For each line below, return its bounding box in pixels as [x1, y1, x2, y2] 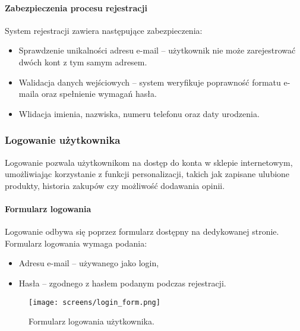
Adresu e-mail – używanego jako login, [18, 257, 159, 269]
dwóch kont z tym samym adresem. [18, 55, 147, 68]
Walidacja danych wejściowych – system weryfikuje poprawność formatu [18, 75, 281, 88]
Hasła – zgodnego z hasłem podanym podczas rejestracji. [18, 276, 226, 289]
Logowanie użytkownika [5, 133, 121, 147]
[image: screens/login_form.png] [29, 298, 160, 307]
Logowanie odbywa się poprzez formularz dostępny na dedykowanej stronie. [5, 225, 279, 238]
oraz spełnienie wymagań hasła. [41, 87, 157, 100]
